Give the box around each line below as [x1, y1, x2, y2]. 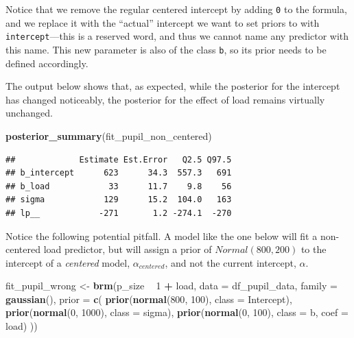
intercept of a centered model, [5, 255, 130, 269]
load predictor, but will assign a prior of [43, 242, 212, 256]
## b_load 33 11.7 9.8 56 [5, 181, 232, 191]
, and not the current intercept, [165, 255, 296, 269]
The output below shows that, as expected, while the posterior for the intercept [5, 79, 340, 93]
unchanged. [5, 106, 53, 120]
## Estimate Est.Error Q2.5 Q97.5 [5, 154, 232, 165]
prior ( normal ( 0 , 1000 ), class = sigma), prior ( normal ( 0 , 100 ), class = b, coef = [5, 305, 349, 319]
